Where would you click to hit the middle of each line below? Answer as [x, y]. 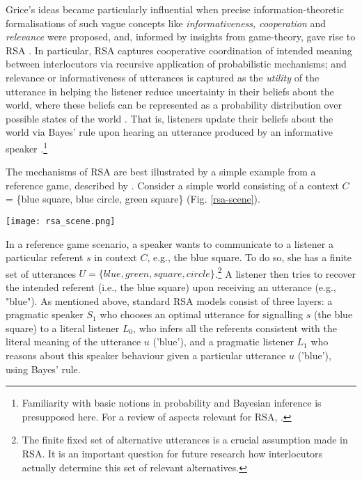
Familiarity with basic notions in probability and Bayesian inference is [172, 403]
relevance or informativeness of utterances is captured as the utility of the [163, 77]
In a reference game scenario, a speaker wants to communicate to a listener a [170, 243]
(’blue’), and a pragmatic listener [223, 341]
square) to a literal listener [63, 328]
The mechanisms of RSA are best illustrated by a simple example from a [161, 172]
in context [116, 257]
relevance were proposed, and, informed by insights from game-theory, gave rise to [181, 37]
